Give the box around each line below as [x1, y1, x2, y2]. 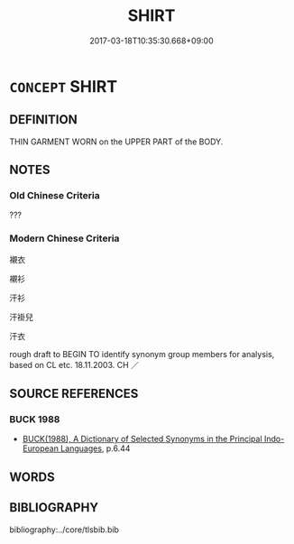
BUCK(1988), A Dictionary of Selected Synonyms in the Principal [22, 434, 263, 445]
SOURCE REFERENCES [9, 386, 139, 401]
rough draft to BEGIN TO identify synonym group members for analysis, [9, 348, 275, 359]
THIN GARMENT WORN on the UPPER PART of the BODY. [9, 136, 224, 147]
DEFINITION [9, 112, 78, 127]
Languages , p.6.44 [60, 443, 131, 454]
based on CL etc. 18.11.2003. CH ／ [9, 359, 140, 370]
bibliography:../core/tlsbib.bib [9, 524, 120, 535]
